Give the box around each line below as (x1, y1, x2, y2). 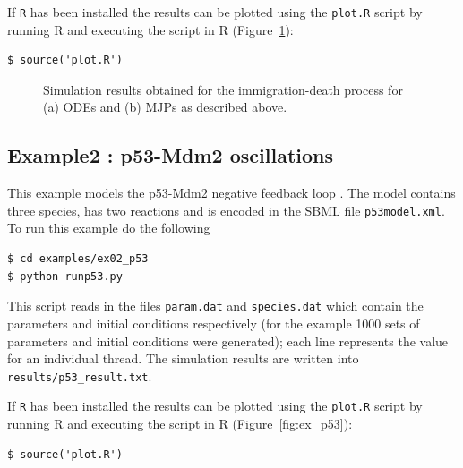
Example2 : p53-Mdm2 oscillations (7, 141, 334, 169)
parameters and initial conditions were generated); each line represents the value (7, 331, 449, 350)
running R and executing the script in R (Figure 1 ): (7, 20, 294, 38)
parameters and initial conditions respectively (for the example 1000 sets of (7, 313, 420, 332)
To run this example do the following (7, 218, 210, 237)
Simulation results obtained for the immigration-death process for (43, 80, 403, 98)
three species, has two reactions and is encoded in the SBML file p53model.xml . (7, 200, 445, 219)
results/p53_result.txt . (7, 366, 152, 385)
